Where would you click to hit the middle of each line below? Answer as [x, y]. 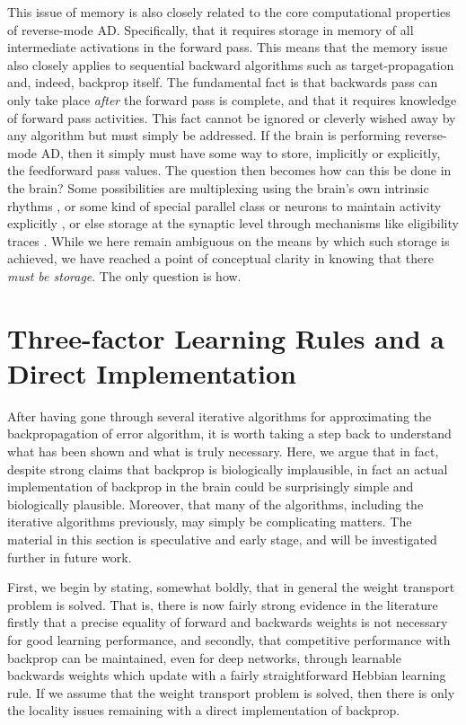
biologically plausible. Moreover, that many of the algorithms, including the [215, 504]
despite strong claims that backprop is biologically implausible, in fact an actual [228, 469]
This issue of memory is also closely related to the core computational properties [229, 12]
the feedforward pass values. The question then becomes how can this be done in [229, 170]
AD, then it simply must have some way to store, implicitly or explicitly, [241, 152]
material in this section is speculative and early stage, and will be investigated [222, 539]
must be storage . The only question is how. [124, 275]
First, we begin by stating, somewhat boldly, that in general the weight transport [231, 587]
